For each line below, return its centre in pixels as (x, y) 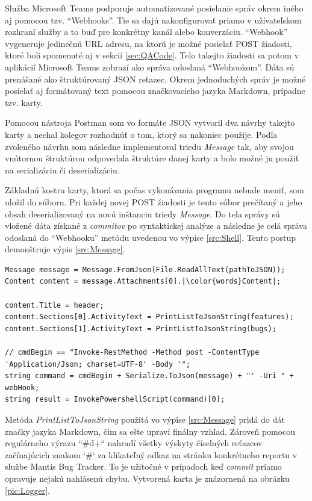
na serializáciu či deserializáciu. (62, 170)
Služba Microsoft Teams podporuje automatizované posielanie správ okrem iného (154, 8)
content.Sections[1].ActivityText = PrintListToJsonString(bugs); (141, 328)
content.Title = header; (55, 305)
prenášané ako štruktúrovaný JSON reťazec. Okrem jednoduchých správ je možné (155, 79)
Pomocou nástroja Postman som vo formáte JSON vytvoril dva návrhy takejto (150, 123)
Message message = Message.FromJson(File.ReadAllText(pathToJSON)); (145, 269)
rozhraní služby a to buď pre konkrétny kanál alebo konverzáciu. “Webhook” (146, 32)
